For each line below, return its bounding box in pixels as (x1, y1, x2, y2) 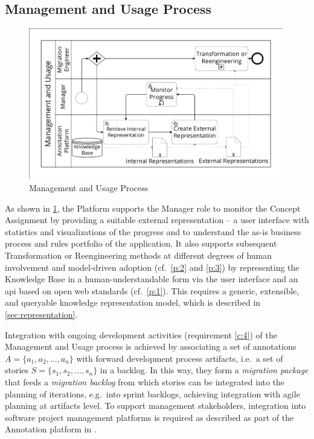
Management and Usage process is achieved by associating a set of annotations (5, 340, 296, 353)
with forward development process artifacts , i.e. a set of (76, 352, 283, 364)
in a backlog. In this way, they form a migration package (100, 364, 309, 376)
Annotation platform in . (5, 423, 97, 435)
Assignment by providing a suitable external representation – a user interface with (5, 213, 309, 226)
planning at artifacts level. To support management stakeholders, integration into (5, 399, 306, 412)
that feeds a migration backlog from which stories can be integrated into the (5, 375, 285, 388)
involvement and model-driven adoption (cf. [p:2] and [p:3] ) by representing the (5, 261, 300, 273)
